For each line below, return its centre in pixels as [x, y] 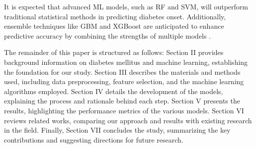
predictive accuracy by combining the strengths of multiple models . [108, 35]
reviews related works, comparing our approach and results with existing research [128, 120]
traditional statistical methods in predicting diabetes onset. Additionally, [115, 16]
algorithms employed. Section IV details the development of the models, [114, 91]
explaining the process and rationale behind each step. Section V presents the [122, 101]
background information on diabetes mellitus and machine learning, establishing [126, 62]
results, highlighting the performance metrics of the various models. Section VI [124, 110]
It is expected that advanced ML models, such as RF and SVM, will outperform [126, 6]
